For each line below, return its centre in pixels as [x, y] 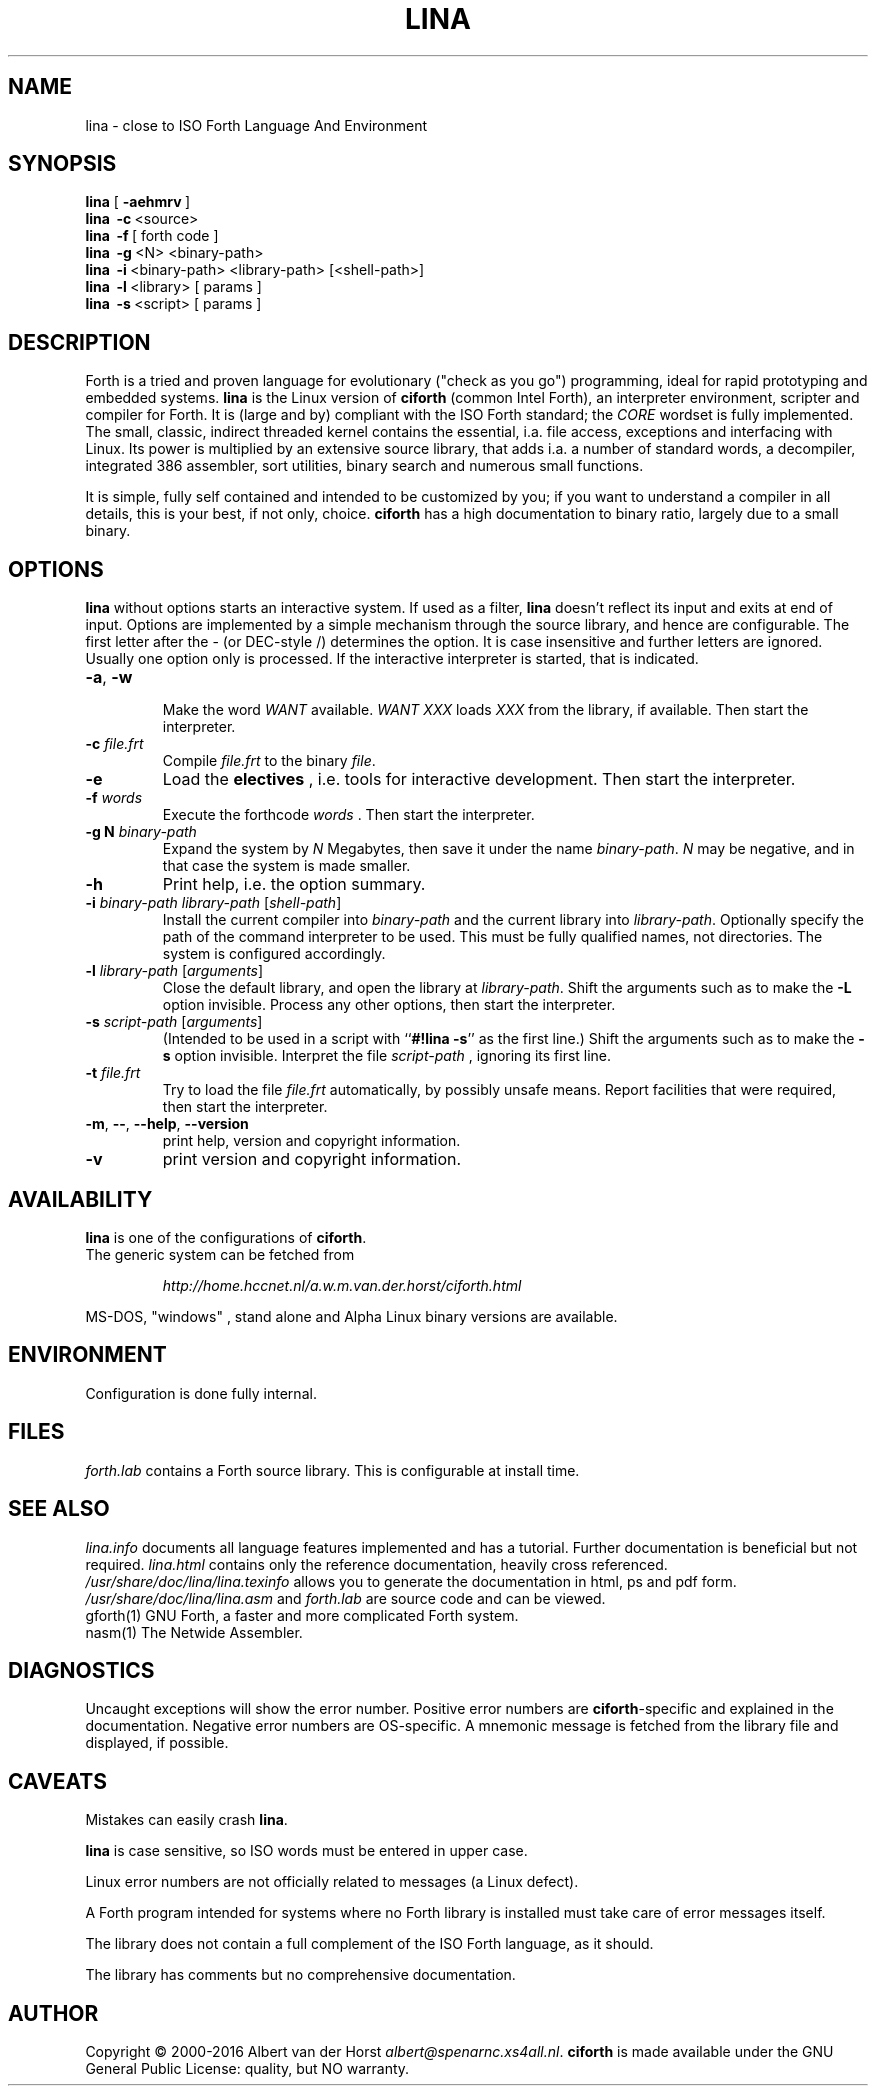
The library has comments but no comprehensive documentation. [300, 1975]
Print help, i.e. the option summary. [294, 884]
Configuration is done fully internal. [201, 1393]
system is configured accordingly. [274, 954]
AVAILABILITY [80, 1199]
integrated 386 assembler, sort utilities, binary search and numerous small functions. [364, 466]
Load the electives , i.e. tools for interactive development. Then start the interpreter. [479, 779]
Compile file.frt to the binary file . [269, 761]
